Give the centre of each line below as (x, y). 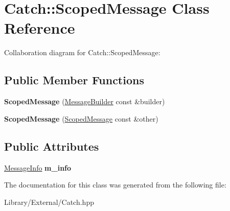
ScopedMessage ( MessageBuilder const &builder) (85, 101)
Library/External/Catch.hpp (49, 202)
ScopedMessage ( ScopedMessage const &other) (81, 118)
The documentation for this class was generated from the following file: (115, 185)
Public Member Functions (74, 80)
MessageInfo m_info (38, 167)
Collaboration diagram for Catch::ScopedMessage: (82, 52)
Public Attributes (52, 146)
